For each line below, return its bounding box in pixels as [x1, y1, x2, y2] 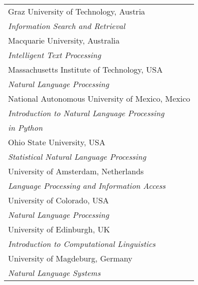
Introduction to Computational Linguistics [8, 238, 156, 249]
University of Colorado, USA [8, 194, 109, 206]
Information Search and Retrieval [8, 20, 125, 32]
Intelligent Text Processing [8, 49, 101, 61]
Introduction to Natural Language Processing [8, 107, 164, 119]
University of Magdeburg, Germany [8, 252, 132, 264]
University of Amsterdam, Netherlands [8, 165, 144, 177]
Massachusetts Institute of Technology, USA [8, 64, 163, 75]
